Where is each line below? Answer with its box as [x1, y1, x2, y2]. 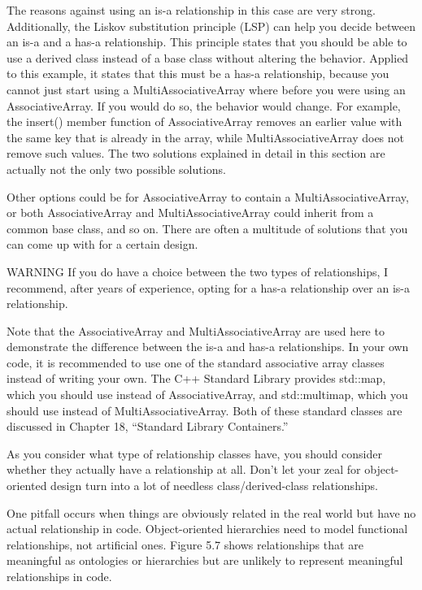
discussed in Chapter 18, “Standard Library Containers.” [7, 418, 289, 435]
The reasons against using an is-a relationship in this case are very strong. [7, 2, 376, 18]
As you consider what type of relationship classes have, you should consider [7, 445, 382, 462]
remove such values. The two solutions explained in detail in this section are [7, 145, 385, 162]
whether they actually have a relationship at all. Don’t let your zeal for [7, 461, 361, 478]
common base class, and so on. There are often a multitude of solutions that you [7, 219, 408, 236]
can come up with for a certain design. [7, 236, 198, 253]
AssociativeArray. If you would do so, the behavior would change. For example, [7, 97, 401, 114]
